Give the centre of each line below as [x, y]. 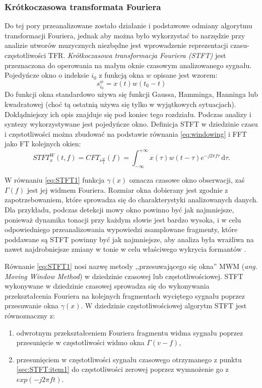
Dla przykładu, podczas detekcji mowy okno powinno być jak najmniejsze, [119, 209]
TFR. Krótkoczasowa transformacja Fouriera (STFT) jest [137, 55]
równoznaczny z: [30, 315]
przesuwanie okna [32, 306]
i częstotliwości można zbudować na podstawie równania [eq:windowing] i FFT [126, 133]
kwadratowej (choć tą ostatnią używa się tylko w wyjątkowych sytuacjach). [120, 104]
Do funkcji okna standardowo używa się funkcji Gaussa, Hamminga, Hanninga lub [132, 94]
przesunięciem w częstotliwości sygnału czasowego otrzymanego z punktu [129, 359]
